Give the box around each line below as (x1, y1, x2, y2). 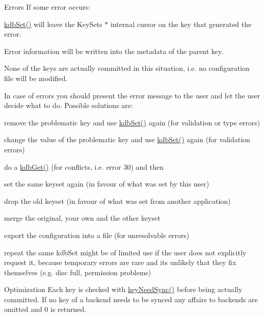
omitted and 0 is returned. (4, 304, 87, 314)
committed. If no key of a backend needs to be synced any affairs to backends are (4, 294, 258, 304)
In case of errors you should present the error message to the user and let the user (4, 90, 260, 100)
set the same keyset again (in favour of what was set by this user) (4, 178, 209, 189)
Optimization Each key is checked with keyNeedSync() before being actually (4, 284, 243, 295)
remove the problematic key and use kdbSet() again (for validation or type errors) (4, 117, 260, 127)
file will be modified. (4, 72, 68, 83)
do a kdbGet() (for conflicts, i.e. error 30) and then (4, 161, 164, 172)
